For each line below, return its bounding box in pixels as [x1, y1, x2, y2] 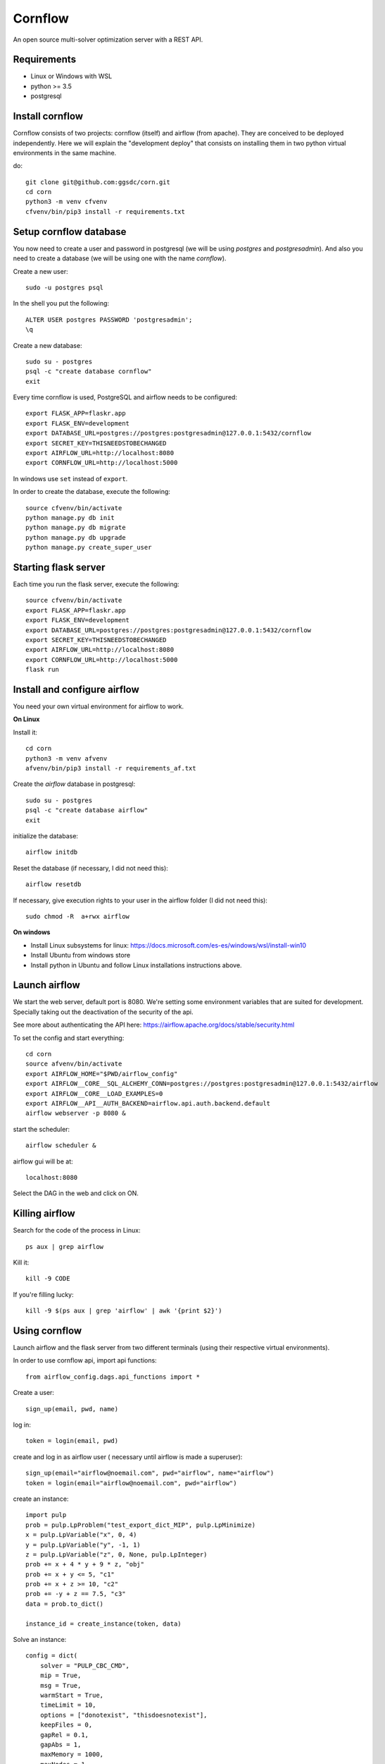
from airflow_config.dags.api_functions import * [25, 1372, 201, 1381]
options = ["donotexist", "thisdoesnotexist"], [39, 1711, 208, 1719]
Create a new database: [13, 341, 82, 349]
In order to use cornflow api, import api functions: [13, 1356, 158, 1365]
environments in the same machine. [13, 148, 117, 157]
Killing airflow [13, 1207, 75, 1220]
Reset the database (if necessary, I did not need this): [13, 864, 168, 872]
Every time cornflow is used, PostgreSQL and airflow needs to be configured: [13, 393, 237, 401]
